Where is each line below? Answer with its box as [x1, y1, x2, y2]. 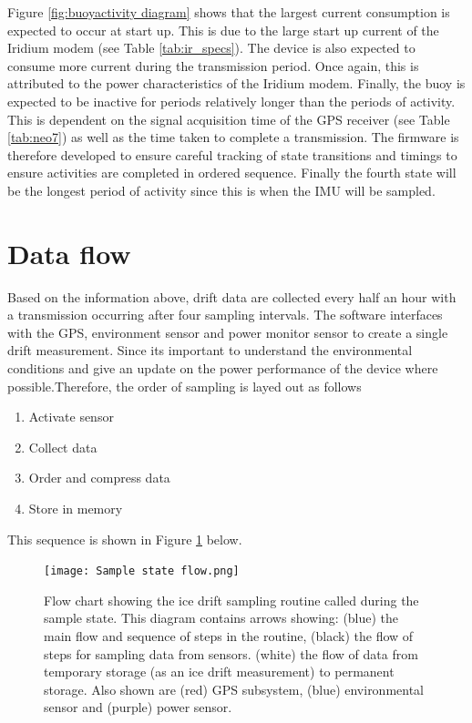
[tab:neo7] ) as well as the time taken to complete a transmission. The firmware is [7, 127, 459, 147]
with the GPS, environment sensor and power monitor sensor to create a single [7, 322, 448, 341]
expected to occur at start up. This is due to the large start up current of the [7, 20, 439, 39]
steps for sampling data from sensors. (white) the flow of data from [44, 644, 418, 663]
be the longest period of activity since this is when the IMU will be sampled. [7, 180, 436, 199]
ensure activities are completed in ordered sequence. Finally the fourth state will [7, 163, 457, 182]
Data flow [7, 234, 131, 271]
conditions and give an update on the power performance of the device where [7, 359, 438, 378]
